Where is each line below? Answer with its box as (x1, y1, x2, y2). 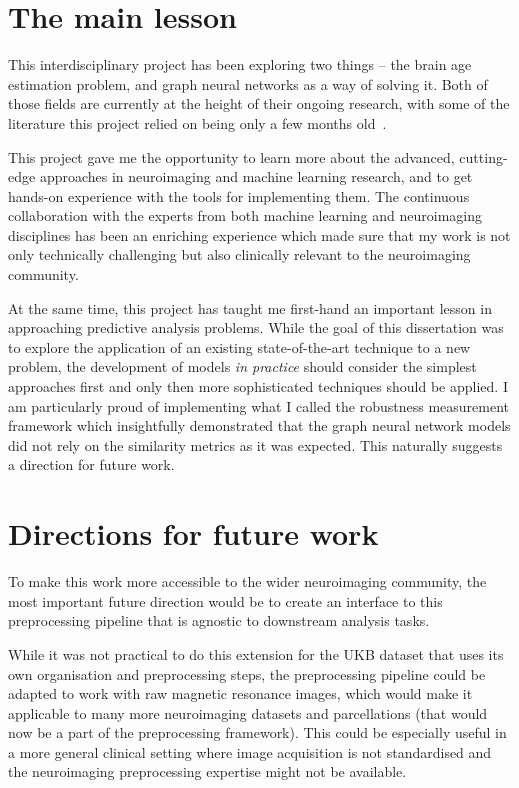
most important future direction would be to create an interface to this (8, 590, 443, 611)
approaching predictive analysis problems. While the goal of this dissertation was (8, 317, 504, 338)
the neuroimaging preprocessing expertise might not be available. (8, 761, 407, 782)
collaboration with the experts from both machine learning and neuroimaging (8, 205, 482, 226)
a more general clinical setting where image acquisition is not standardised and (8, 741, 492, 762)
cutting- (459, 146, 508, 167)
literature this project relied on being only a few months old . (8, 112, 387, 133)
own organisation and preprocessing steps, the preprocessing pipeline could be (8, 663, 486, 684)
